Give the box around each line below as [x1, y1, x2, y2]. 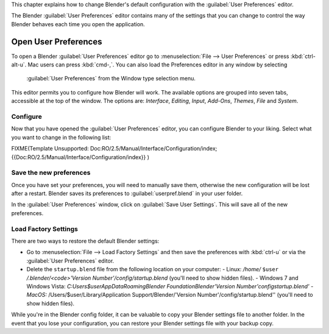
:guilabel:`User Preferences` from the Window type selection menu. [26, 75, 196, 82]
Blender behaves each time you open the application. [11, 20, 146, 27]
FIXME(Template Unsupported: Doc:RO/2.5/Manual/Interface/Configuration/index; [11, 145, 218, 152]
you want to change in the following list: [11, 133, 111, 141]
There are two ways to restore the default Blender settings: [11, 238, 160, 245]
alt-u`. [11, 61, 27, 68]
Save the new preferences [11, 168, 91, 177]
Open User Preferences [11, 37, 102, 47]
